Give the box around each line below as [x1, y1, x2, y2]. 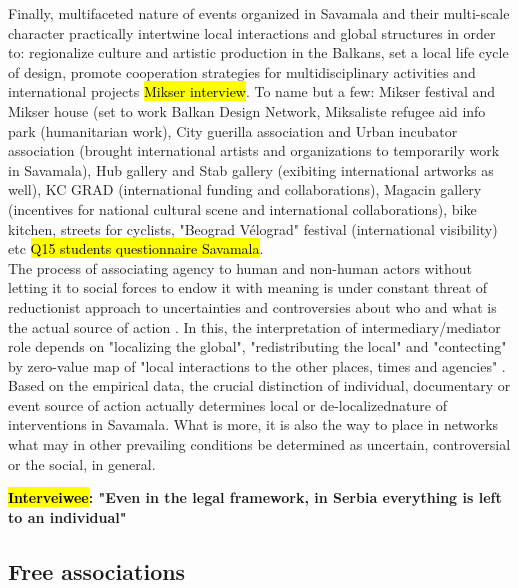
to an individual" [8, 506, 127, 527]
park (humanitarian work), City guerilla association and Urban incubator [8, 120, 458, 141]
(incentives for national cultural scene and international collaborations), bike [8, 198, 477, 219]
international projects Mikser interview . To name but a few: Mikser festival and [8, 81, 496, 102]
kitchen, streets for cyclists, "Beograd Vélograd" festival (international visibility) [8, 218, 498, 239]
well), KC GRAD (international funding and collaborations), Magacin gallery [8, 179, 482, 200]
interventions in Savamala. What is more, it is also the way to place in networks [8, 414, 499, 435]
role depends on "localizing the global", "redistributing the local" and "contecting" [8, 336, 507, 357]
